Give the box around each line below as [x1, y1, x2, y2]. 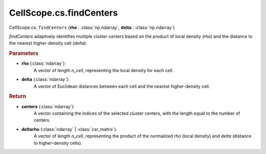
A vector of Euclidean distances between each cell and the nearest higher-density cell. [33, 83, 210, 89]
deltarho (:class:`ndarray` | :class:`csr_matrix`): [21, 126, 118, 132]
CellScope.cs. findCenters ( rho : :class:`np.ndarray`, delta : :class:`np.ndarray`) [9, 25, 175, 30]
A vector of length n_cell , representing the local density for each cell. [33, 67, 174, 73]
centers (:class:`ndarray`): [21, 103, 75, 109]
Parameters [9, 50, 39, 57]
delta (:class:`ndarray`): [21, 77, 69, 82]
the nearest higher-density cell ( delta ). [9, 40, 88, 46]
